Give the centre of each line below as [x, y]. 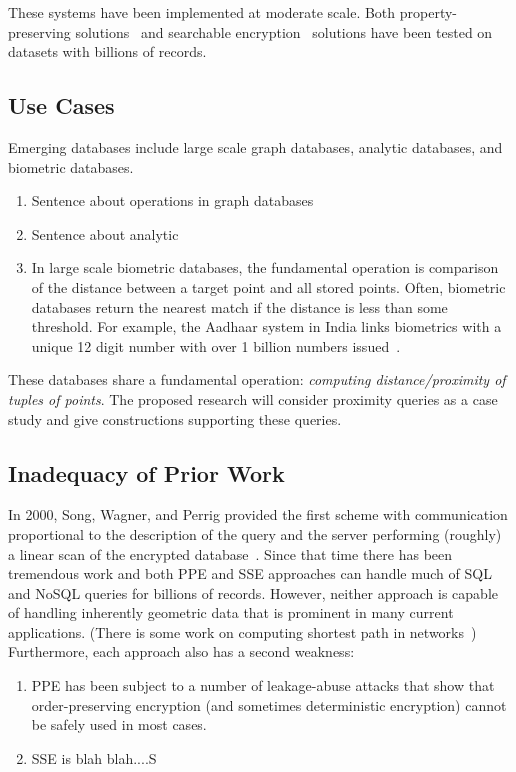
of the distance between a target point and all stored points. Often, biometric [268, 286]
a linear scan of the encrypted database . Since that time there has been [230, 553]
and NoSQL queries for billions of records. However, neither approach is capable [253, 592]
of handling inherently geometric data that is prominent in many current [231, 612]
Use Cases [61, 105]
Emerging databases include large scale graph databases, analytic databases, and [255, 146]
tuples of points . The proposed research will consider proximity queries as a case [253, 398]
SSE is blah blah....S [94, 757]
